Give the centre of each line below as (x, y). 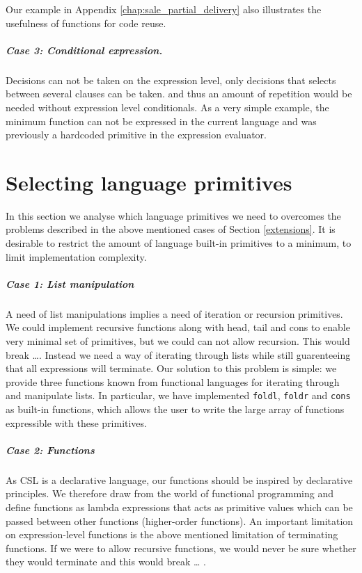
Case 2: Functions (50, 450)
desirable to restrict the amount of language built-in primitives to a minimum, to (179, 243)
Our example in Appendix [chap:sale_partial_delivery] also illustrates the (164, 9)
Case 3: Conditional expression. (84, 50)
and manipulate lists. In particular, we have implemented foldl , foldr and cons (178, 395)
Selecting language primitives (149, 182)
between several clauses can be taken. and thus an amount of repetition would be (179, 94)
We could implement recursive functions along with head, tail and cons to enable (178, 327)
